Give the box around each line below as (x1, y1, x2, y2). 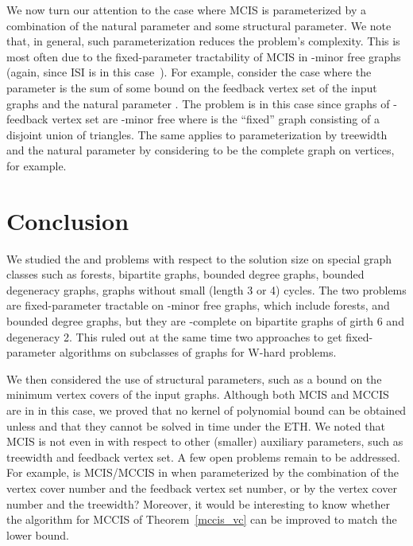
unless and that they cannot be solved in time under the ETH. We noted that (6, 417, 385, 434)
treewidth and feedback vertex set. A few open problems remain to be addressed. (6, 448, 400, 465)
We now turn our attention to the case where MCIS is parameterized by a (6, 2, 366, 18)
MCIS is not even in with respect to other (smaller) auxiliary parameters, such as (6, 433, 403, 450)
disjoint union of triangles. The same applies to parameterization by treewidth (6, 126, 388, 142)
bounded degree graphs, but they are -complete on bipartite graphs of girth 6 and (6, 313, 404, 330)
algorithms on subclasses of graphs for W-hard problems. (59, 344, 337, 361)
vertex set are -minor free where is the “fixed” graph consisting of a (52, 111, 380, 127)
